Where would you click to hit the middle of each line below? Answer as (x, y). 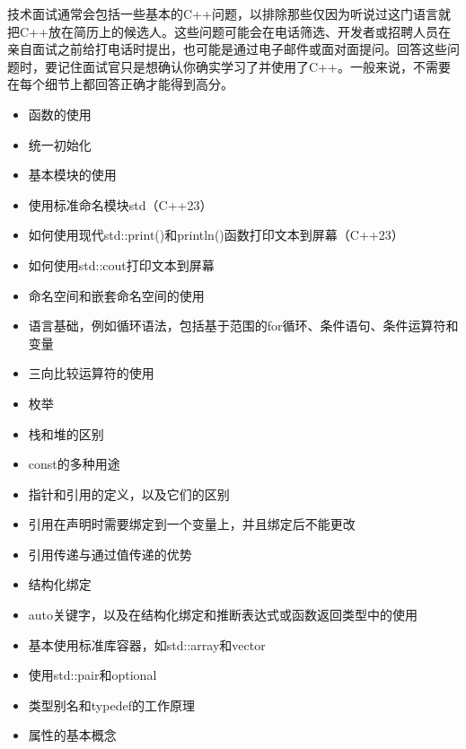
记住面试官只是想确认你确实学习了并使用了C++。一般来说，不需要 (254, 66)
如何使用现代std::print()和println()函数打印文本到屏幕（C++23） (216, 235)
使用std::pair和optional (92, 675)
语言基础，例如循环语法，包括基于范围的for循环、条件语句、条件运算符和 (243, 326)
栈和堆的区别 (66, 433)
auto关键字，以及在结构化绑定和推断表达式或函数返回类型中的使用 (223, 615)
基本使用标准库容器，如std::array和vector (147, 644)
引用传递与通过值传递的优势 (110, 554)
